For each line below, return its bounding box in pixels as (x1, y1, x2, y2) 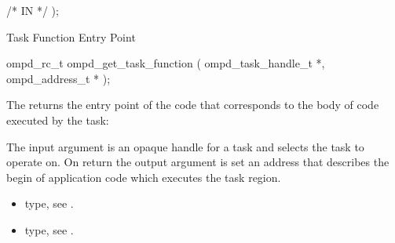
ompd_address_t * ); (6, 70, 111, 86)
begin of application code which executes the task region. (6, 169, 281, 185)
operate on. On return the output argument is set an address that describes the (6, 154, 390, 170)
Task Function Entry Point (6, 28, 136, 45)
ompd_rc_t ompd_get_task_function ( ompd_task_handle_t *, (6, 55, 325, 71)
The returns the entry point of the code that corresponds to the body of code (6, 96, 379, 113)
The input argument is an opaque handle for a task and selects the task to (6, 138, 364, 154)
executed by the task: (6, 111, 109, 128)
